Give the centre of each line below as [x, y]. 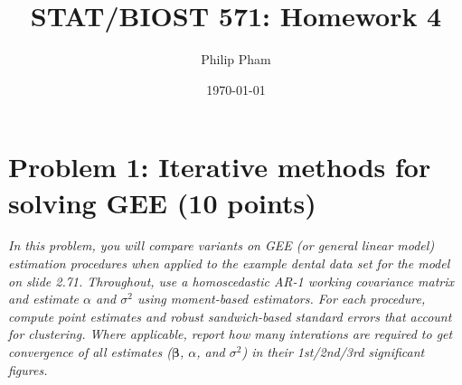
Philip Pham [236, 59]
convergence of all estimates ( [90, 352]
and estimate [43, 299]
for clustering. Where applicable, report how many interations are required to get [231, 334]
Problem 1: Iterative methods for [220, 167]
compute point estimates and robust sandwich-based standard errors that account [230, 316]
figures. [28, 369]
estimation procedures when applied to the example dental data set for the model [229, 263]
